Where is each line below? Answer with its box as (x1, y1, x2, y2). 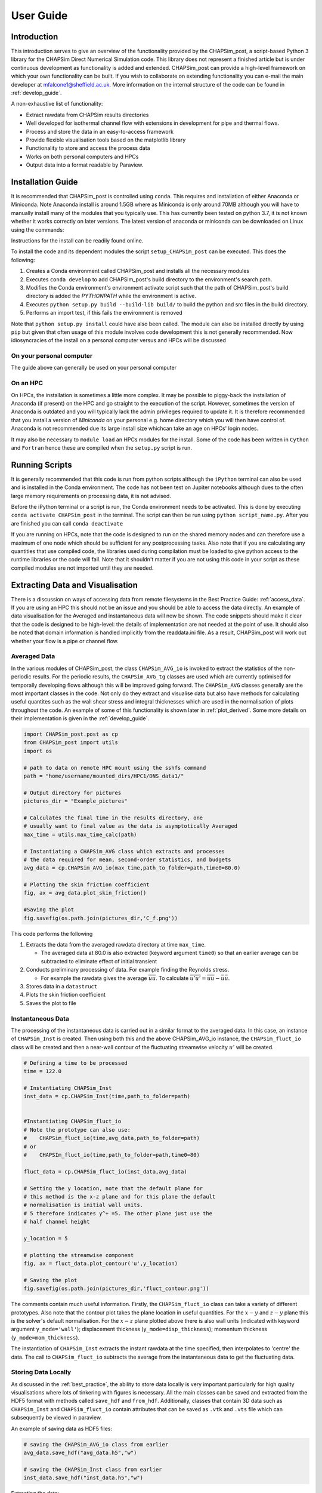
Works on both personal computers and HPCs (26, 153, 139, 160)
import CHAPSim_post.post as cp (23, 731, 119, 738)
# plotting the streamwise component (23, 1252, 134, 1258)
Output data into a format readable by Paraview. (26, 161, 144, 168)
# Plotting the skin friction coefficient (23, 881, 150, 888)
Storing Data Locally (11, 1368, 72, 1377)
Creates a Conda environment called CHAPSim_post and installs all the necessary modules (26, 268, 250, 275)
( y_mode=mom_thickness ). (11, 1334, 80, 1341)
